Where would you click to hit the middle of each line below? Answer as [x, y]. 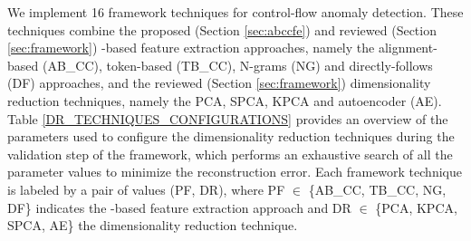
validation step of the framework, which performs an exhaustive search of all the [230, 154]
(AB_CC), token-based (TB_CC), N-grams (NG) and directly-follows [237, 65]
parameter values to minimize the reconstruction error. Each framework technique [235, 172]
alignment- [408, 48]
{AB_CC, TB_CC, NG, [377, 189]
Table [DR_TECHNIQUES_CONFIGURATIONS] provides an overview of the [228, 118]
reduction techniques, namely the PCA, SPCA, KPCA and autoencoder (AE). [225, 100]
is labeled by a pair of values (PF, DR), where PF [146, 189]
